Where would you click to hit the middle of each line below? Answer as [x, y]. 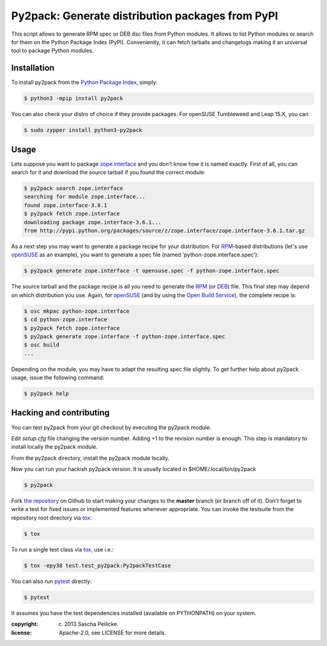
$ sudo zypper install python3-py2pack [83, 130]
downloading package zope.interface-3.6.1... [93, 222]
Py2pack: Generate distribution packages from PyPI [145, 16]
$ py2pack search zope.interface [74, 188]
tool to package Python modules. [52, 51]
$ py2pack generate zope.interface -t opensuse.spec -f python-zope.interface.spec [152, 271]
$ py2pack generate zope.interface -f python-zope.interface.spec [124, 336]
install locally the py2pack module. [54, 447]
